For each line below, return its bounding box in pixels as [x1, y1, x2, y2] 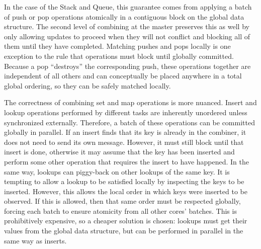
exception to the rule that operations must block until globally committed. [4, 50, 234, 61]
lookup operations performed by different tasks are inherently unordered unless [4, 107, 247, 117]
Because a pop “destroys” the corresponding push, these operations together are [4, 60, 251, 71]
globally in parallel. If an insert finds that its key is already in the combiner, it [4, 127, 246, 137]
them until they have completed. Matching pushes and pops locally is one [4, 41, 231, 51]
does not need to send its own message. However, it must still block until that [4, 136, 244, 147]
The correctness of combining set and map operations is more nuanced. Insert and [4, 97, 257, 108]
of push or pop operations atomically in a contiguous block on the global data [4, 11, 244, 22]
